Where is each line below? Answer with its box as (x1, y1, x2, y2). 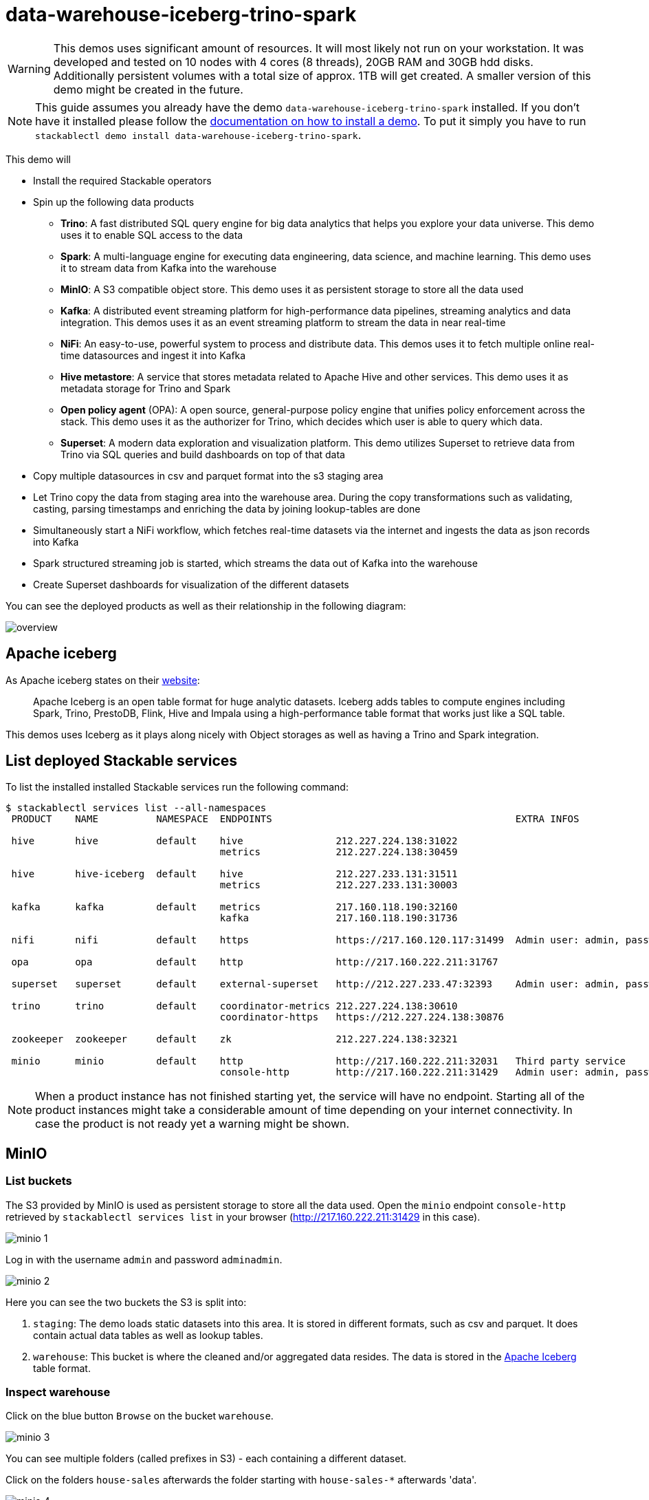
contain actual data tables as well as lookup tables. (33, 1329, 263, 1341)
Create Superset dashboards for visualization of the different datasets (33, 578, 349, 590)
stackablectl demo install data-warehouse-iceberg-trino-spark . (35, 127, 362, 142)
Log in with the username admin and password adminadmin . (5, 1253, 283, 1265)
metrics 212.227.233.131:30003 (219, 879, 458, 891)
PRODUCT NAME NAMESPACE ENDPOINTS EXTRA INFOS (11, 813, 580, 825)
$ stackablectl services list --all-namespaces (5, 802, 267, 814)
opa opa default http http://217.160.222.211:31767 (11, 956, 498, 968)
